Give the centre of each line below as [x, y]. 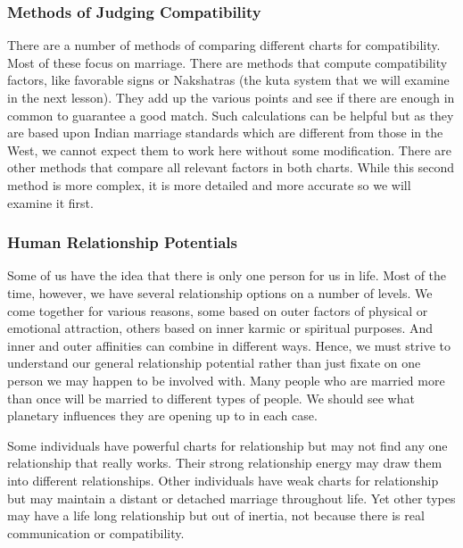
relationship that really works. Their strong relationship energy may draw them [225, 463]
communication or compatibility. [96, 532]
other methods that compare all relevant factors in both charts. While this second [231, 167]
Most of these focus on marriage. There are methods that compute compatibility [227, 62]
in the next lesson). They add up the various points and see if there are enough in [231, 97]
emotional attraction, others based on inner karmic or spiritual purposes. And [220, 328]
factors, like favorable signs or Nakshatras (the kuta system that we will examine [228, 80]
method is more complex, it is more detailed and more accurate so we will [209, 184]
